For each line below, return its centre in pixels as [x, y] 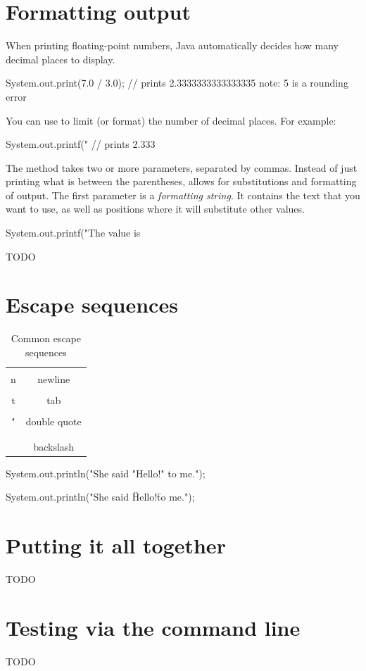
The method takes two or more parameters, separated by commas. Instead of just [182, 167]
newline [54, 379]
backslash [54, 446]
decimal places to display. [61, 59]
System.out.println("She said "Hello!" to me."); [106, 473]
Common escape [46, 338]
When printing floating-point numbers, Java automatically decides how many [172, 45]
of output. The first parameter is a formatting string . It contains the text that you [183, 195]
